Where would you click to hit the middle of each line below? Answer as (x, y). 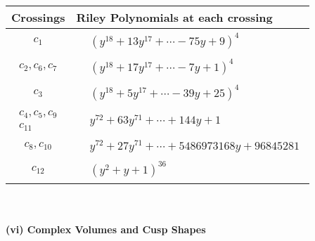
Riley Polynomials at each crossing (174, 17)
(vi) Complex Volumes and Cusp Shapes (106, 229)
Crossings (38, 17)
